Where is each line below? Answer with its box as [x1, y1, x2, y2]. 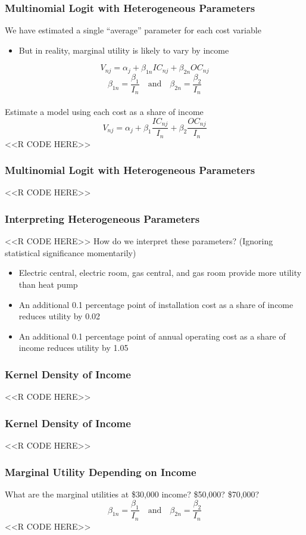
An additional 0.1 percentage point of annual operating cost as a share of [18, 329, 286, 342]
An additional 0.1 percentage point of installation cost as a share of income [18, 298, 293, 310]
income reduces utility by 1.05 [18, 341, 129, 354]
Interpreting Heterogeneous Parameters [5, 211, 200, 226]
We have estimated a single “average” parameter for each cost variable [5, 24, 261, 36]
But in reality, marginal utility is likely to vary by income [18, 43, 229, 56]
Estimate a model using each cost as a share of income [5, 105, 204, 118]
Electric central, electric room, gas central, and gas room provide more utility [18, 266, 302, 279]
